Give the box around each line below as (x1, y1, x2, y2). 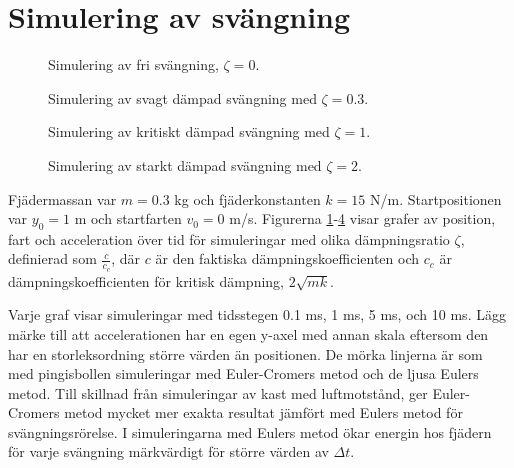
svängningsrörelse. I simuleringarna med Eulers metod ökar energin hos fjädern (8, 421, 492, 442)
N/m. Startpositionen (369, 188, 502, 209)
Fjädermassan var (8, 188, 117, 209)
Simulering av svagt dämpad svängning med (48, 87, 317, 108)
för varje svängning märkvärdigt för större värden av (8, 441, 329, 462)
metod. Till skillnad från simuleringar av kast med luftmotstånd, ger (8, 382, 428, 403)
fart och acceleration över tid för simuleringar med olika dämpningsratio (8, 228, 450, 249)
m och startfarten (74, 208, 182, 229)
